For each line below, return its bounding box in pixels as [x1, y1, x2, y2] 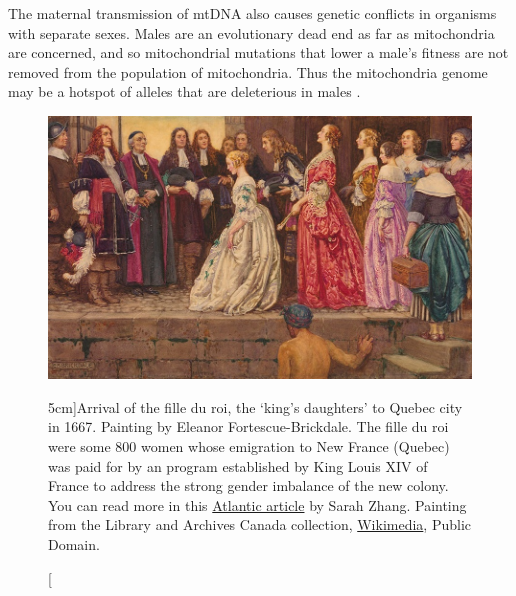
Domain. [48, 534, 100, 555]
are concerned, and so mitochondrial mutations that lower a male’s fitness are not [8, 42, 509, 63]
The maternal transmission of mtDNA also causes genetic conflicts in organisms [8, 3, 497, 23]
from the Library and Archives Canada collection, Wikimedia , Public [48, 514, 471, 535]
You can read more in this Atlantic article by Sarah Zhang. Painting [48, 494, 467, 515]
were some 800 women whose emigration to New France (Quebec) [48, 436, 450, 457]
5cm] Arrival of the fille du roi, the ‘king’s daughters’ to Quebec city [48, 396, 463, 417]
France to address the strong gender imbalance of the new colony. [48, 475, 449, 496]
